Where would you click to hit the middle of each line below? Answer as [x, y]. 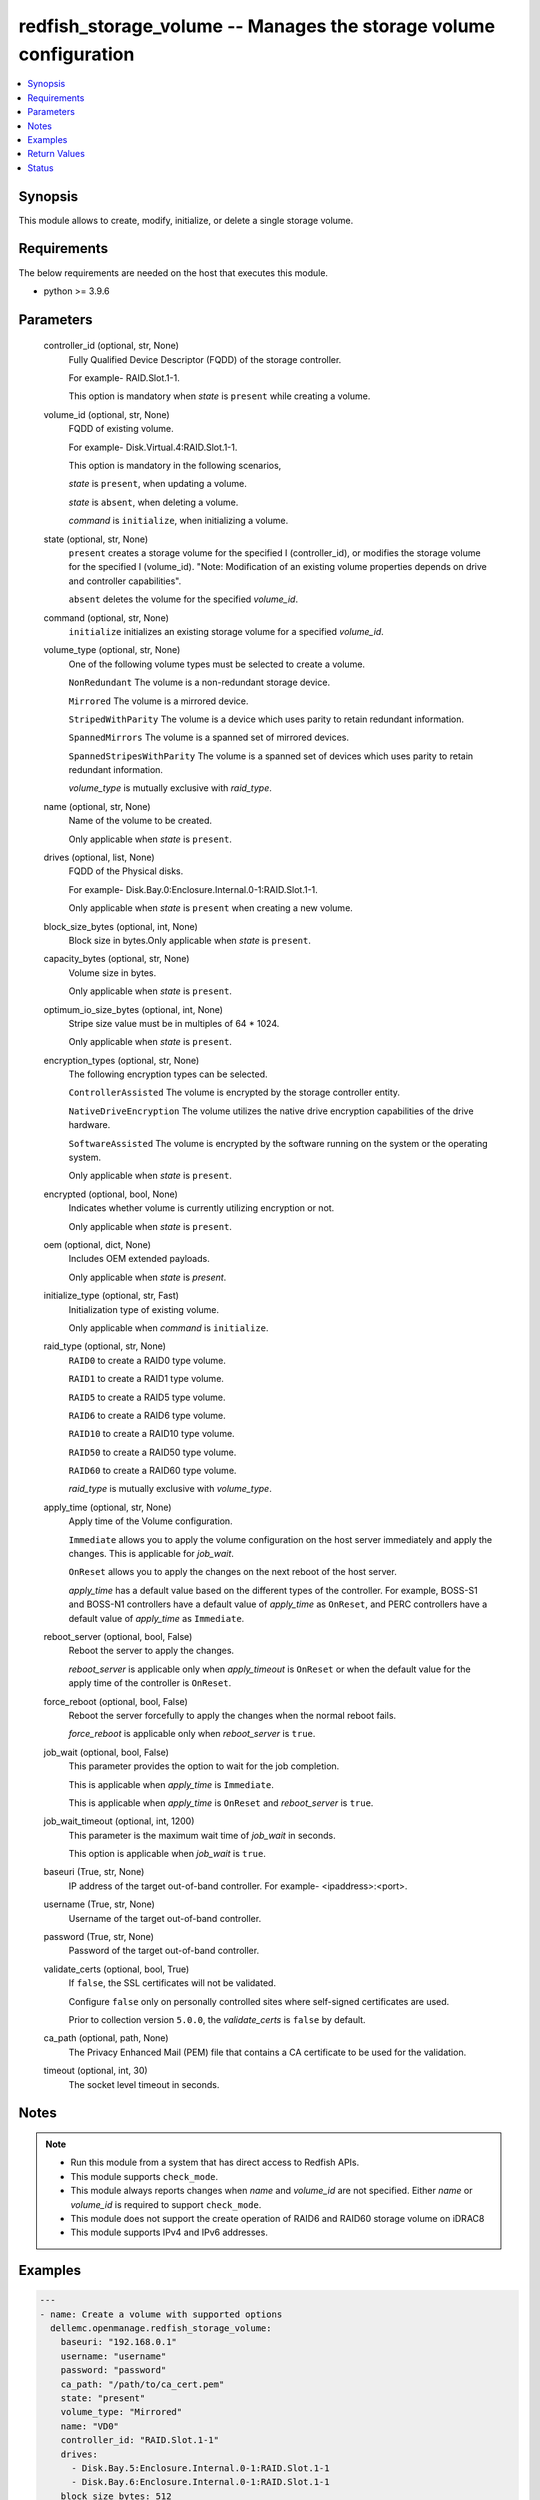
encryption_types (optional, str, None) [121, 1060]
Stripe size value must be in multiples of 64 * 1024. [174, 1023]
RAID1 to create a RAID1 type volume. [146, 1379]
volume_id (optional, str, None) [106, 414]
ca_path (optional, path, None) [106, 2038]
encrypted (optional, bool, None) [111, 1194]
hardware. [89, 1125]
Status [40, 167]
